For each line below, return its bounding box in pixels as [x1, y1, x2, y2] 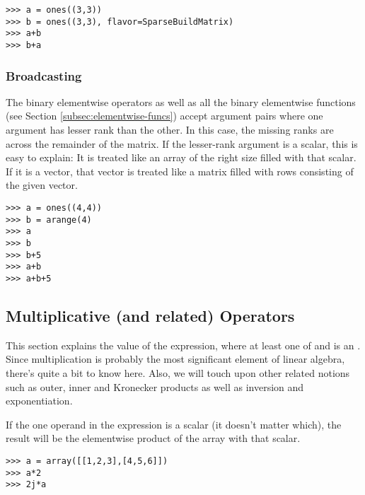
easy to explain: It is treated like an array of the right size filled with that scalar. [6, 150, 357, 165]
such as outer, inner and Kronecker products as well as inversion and [6, 379, 304, 394]
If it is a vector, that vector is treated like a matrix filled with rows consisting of [6, 163, 354, 178]
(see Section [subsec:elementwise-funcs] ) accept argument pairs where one [6, 108, 323, 123]
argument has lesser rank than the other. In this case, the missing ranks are [6, 122, 334, 137]
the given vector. [6, 177, 78, 192]
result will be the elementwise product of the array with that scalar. [6, 431, 301, 445]
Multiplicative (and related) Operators [6, 304, 295, 326]
